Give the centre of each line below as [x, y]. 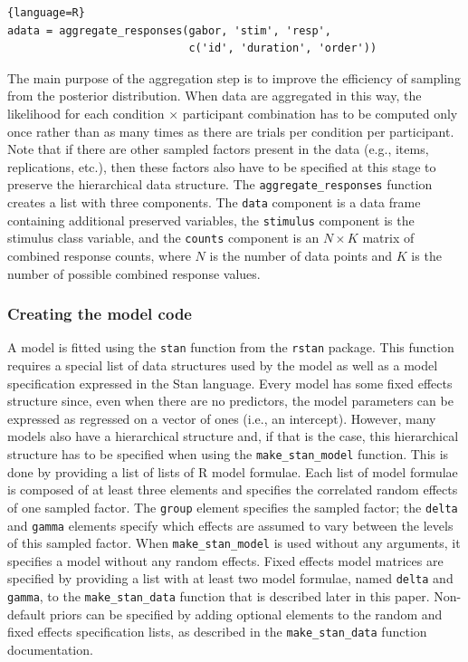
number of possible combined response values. [134, 273]
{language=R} [46, 13]
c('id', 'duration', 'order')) [283, 48]
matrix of [388, 238]
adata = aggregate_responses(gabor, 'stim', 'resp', [169, 30]
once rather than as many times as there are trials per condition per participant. [231, 131]
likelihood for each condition [86, 113]
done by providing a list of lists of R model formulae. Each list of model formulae [233, 471]
